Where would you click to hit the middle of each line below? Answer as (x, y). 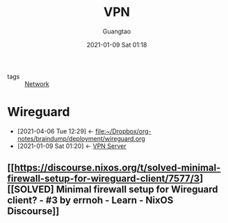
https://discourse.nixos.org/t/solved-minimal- (117, 168)
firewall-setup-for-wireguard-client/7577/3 (104, 179)
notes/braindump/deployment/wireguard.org (81, 138)
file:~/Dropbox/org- (123, 131)
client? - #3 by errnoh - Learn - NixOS (90, 200)
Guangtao (117, 31)
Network (37, 83)
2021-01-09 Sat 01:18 (117, 44)
